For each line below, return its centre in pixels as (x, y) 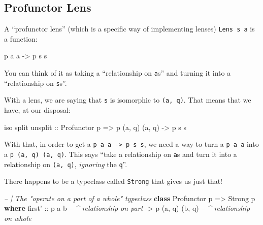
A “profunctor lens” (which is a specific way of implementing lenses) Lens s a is (129, 29)
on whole (18, 218)
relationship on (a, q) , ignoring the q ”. (66, 164)
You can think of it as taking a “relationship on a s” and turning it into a (118, 73)
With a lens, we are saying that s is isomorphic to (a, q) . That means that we (128, 100)
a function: (21, 38)
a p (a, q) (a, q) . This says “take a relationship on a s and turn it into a (121, 154)
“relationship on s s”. (36, 83)
